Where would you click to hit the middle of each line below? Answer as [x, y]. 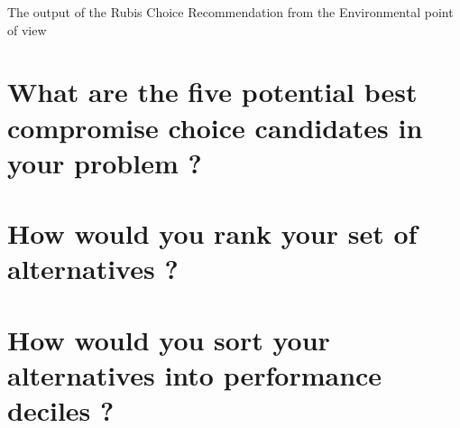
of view [27, 29]
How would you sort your [169, 339]
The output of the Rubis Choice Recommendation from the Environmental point [230, 12]
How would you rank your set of [212, 233]
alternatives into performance [195, 374]
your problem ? [105, 162]
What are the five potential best [212, 92]
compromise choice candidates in [215, 127]
